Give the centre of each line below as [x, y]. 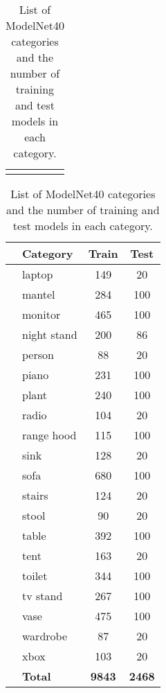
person [38, 354]
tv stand [43, 596]
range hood [49, 435]
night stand [50, 334]
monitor [41, 314]
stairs [35, 495]
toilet [35, 576]
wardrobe [45, 636]
